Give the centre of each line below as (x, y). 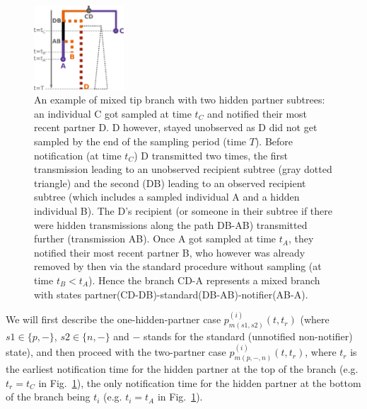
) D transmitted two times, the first (211, 155)
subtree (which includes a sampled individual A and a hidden (167, 197)
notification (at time (78, 155)
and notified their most (257, 113)
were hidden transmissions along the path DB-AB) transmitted (171, 224)
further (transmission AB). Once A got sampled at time (155, 239)
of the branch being (48, 397)
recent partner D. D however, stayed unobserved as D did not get (176, 127)
